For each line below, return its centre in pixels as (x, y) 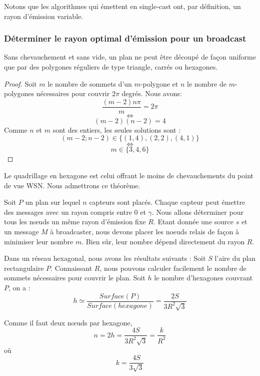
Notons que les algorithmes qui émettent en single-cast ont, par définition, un (122, 6)
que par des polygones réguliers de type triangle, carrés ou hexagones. (111, 67)
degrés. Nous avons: (152, 93)
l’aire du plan (235, 258)
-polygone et (159, 83)
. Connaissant (71, 268)
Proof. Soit (20, 83)
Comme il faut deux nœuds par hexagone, (68, 322)
